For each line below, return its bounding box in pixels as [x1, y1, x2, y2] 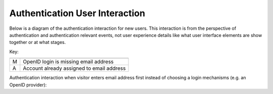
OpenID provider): [9, 81, 47, 88]
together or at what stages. [9, 39, 66, 45]
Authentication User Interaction [9, 8, 146, 19]
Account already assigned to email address [23, 65, 126, 72]
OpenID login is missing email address [23, 58, 114, 65]
